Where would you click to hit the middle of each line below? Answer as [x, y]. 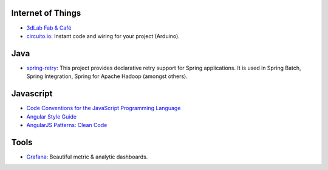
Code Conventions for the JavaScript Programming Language [104, 108]
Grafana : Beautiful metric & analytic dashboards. [87, 157]
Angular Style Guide [52, 116]
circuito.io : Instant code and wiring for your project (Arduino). [103, 36]
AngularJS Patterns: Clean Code [67, 125]
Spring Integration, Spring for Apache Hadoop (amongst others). [107, 76]
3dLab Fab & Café [49, 28]
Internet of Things [46, 13]
